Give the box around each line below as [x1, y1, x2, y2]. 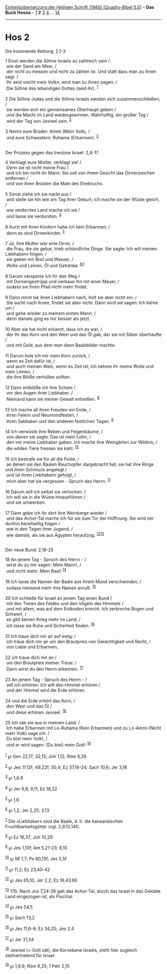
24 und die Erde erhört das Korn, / [5, 697, 76, 703]
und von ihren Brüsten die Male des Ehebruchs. [6, 180, 103, 186]
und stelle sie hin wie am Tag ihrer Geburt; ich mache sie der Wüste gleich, [6, 196, 160, 202]
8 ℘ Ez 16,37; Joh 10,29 [5, 833, 53, 840]
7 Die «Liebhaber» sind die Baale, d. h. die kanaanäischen [5, 817, 123, 824]
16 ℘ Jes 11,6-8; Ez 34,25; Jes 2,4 [5, 925, 75, 932]
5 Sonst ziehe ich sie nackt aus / [5, 191, 72, 197]
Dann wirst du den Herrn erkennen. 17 [6, 665, 83, 672]
